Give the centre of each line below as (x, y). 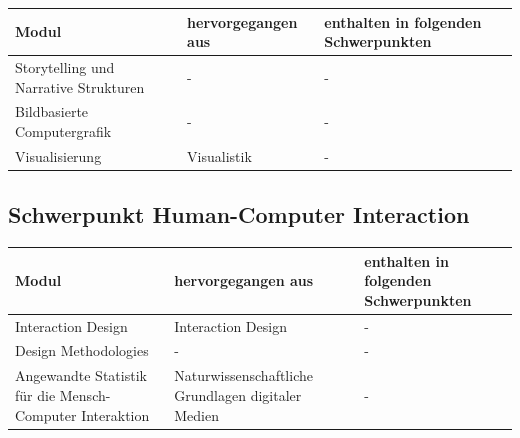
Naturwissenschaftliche (243, 375)
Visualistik (219, 155)
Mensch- (85, 394)
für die (35, 394)
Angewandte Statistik (81, 375)
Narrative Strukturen (80, 86)
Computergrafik (63, 130)
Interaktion (115, 414)
